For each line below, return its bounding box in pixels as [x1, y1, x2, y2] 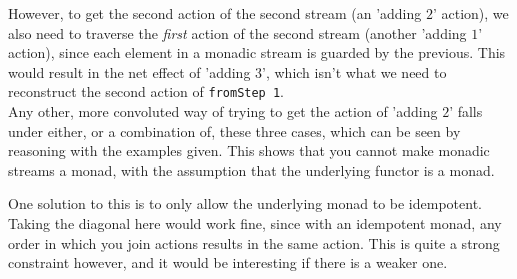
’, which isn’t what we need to [262, 61, 447, 82]
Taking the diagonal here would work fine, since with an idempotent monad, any [8, 213, 502, 233]
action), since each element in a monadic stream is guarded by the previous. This [8, 42, 506, 63]
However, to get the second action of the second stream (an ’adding [8, 3, 422, 23]
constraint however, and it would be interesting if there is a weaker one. [8, 252, 448, 273]
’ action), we [432, 3, 509, 23]
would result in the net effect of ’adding [8, 61, 251, 82]
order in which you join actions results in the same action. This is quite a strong [8, 232, 500, 253]
